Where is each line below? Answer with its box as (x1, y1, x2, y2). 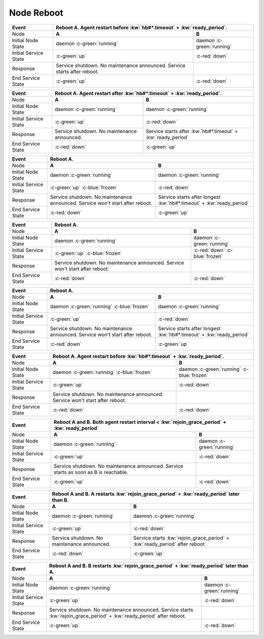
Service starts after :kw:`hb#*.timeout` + (146, 128, 238, 135)
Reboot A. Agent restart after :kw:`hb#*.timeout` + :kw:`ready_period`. (54, 90, 222, 96)
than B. (52, 497, 69, 503)
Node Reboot (9, 7, 64, 18)
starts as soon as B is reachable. (53, 469, 129, 476)
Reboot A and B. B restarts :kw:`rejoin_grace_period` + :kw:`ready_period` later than (49, 562, 249, 569)
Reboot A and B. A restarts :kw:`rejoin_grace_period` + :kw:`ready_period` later (52, 490, 240, 497)
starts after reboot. (56, 68, 99, 75)
